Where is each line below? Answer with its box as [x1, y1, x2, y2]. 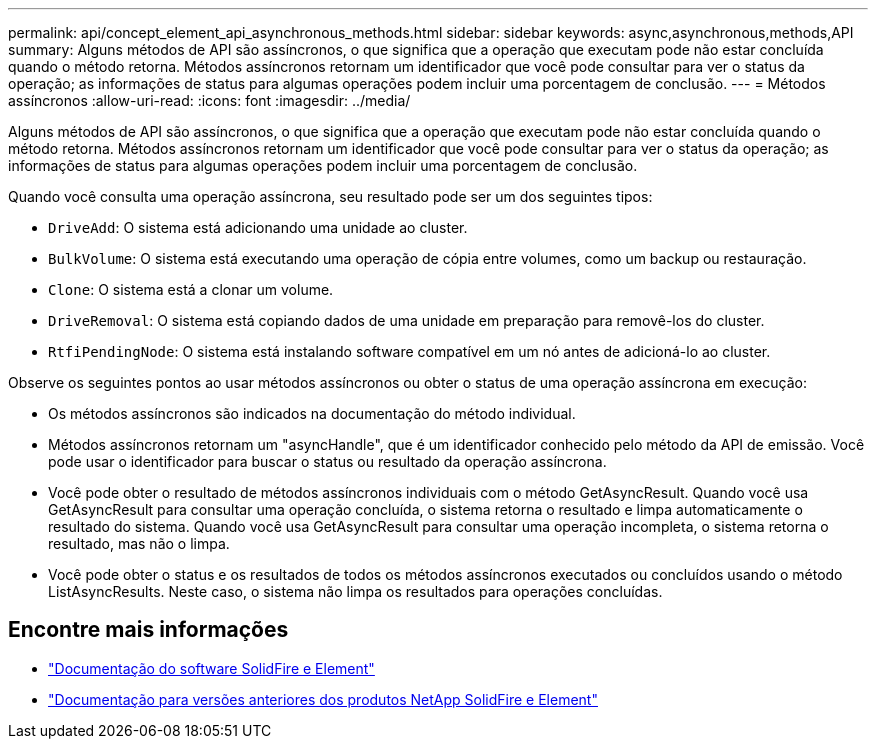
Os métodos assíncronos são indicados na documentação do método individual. [48, 405, 576, 422]
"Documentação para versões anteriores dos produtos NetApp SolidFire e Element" [48, 690, 598, 708]
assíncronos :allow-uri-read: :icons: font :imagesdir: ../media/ [8, 92, 411, 109]
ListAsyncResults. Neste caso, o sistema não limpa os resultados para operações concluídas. [48, 583, 663, 600]
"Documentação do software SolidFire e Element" [48, 659, 375, 677]
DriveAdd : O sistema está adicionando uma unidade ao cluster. [48, 219, 468, 236]
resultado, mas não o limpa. [48, 535, 230, 552]
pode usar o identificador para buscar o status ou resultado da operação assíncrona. [48, 453, 607, 470]
